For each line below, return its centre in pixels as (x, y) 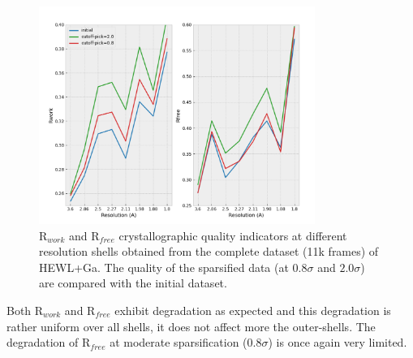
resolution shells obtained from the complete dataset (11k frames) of (209, 251)
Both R (25, 311)
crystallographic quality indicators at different (233, 235)
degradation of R (49, 342)
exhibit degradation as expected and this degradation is (253, 311)
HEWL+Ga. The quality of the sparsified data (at (164, 267)
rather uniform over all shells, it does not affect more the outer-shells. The (191, 326)
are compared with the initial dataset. (133, 283)
